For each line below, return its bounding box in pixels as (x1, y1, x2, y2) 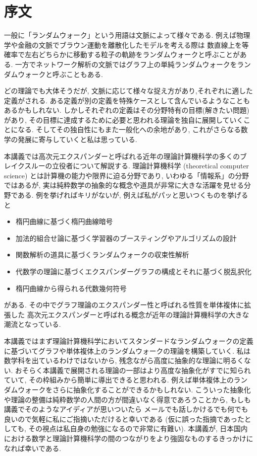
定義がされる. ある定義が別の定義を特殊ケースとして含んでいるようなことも (4, 95, 250, 105)
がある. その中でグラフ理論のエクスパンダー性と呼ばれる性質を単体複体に (4, 300, 244, 310)
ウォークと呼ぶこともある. (17, 69, 103, 79)
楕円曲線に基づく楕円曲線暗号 (15, 216, 113, 227)
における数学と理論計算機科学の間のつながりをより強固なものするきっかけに (4, 433, 254, 443)
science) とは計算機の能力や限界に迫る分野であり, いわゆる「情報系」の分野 (4, 170, 249, 180)
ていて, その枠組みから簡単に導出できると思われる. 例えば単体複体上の (4, 375, 234, 385)
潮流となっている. (4, 319, 61, 329)
